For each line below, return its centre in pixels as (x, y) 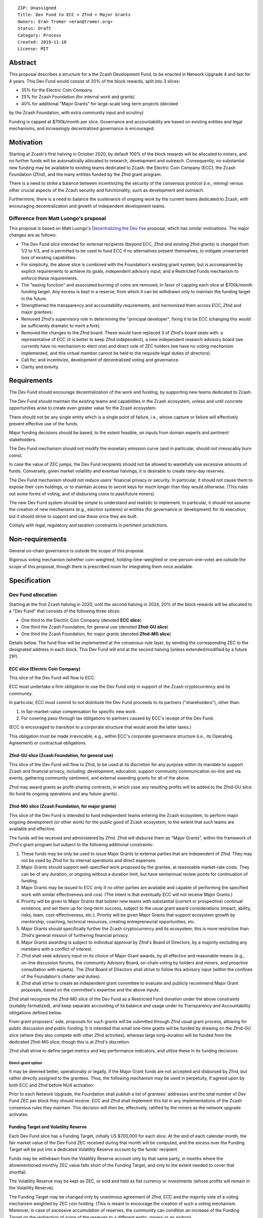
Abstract (23, 63)
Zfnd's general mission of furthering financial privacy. (75, 935)
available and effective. (32, 829)
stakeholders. (23, 439)
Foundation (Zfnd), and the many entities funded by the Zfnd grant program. (85, 174)
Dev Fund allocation (33, 594)
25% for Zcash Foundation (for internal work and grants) (78, 97)
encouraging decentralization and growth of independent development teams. (87, 206)
